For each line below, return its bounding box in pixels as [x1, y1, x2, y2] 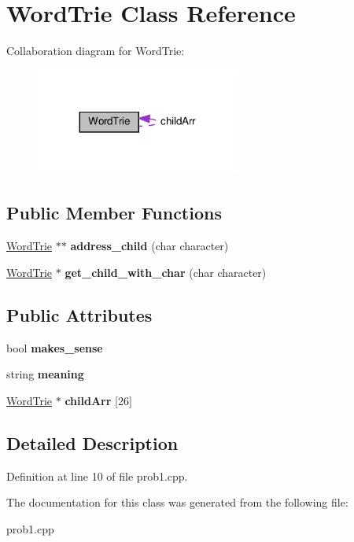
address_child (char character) [70, 238, 229, 254]
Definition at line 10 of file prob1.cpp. [6, 467, 188, 484]
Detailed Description [6, 430, 179, 455]
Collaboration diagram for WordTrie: [6, 42, 185, 59]
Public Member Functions [6, 201, 222, 225]
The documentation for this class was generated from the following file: [6, 494, 348, 511]
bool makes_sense [6, 339, 103, 356]
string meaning [6, 366, 84, 382]
